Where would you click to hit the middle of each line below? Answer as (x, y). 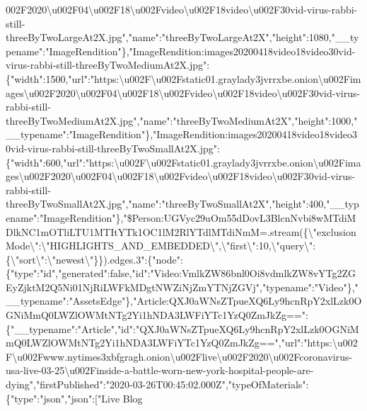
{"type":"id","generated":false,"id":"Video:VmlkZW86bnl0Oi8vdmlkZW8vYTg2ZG (181, 273)
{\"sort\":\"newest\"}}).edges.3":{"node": (94, 259)
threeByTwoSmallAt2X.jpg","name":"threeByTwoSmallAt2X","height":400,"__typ (182, 204)
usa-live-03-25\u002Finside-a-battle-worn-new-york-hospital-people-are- (160, 370)
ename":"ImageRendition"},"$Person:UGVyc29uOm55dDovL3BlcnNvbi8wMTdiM (181, 217)
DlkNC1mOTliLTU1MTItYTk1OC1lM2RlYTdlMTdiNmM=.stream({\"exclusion (181, 231)
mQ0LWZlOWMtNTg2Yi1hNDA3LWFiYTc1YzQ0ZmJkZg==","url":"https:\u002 (182, 343)
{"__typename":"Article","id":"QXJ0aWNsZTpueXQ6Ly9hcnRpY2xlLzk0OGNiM (182, 328)
